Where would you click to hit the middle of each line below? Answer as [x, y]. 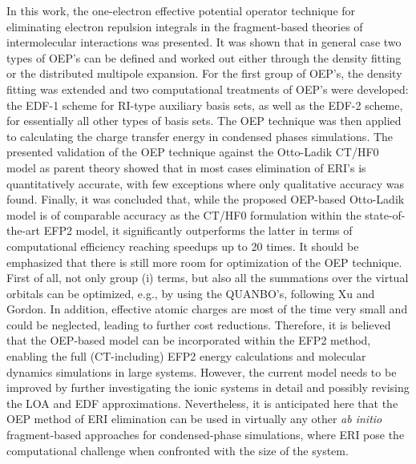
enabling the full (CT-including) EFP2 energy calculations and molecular [186, 356]
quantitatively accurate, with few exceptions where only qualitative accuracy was [206, 183]
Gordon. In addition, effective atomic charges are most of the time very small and [207, 309]
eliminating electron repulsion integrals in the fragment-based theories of [185, 26]
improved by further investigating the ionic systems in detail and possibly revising [208, 387]
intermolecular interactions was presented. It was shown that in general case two [204, 42]
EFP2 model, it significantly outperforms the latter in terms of [198, 230]
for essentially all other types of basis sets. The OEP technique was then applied [204, 121]
